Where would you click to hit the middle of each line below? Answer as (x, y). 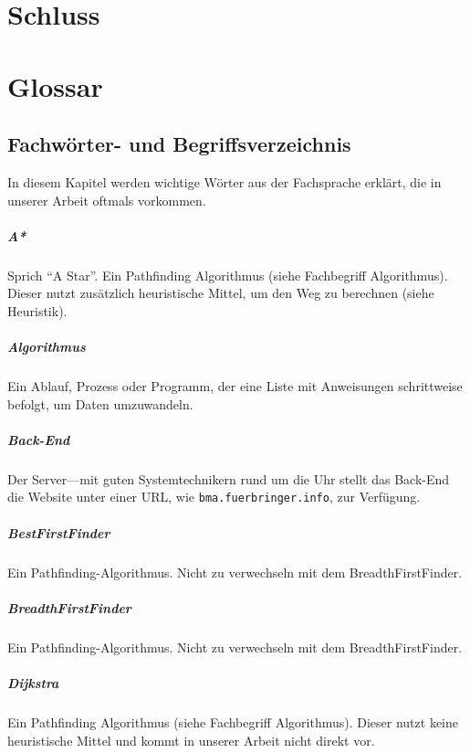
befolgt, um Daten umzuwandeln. (100, 403)
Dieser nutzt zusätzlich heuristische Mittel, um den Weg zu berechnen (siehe (221, 293)
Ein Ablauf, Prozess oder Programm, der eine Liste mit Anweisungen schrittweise (235, 386)
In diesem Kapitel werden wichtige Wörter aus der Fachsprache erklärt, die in (225, 181)
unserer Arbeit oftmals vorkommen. (107, 200)
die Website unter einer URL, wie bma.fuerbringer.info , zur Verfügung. (214, 497)
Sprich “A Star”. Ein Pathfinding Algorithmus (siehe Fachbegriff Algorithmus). (228, 275)
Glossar (55, 85)
